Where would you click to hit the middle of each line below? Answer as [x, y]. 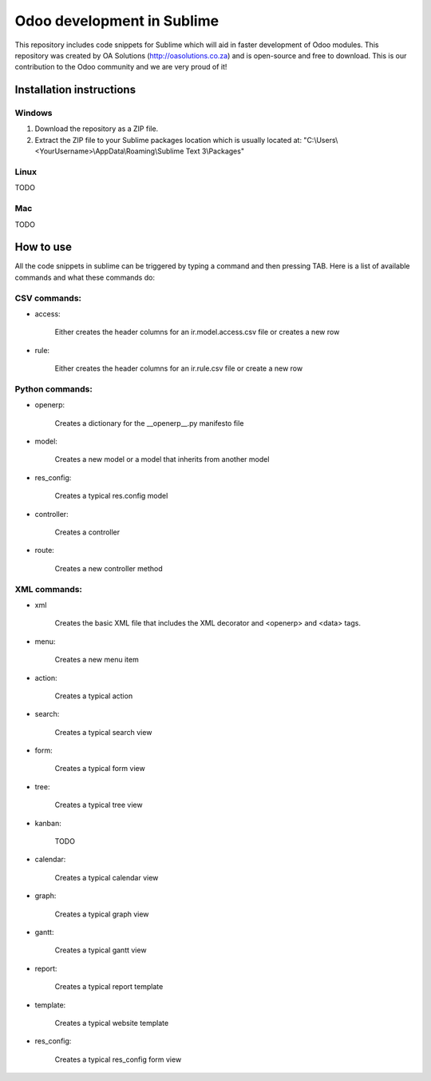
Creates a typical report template [109, 987]
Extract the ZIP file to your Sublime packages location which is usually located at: [168, 140]
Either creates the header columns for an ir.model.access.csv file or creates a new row [197, 332]
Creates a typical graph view [102, 914]
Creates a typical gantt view [101, 950]
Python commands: [54, 389]
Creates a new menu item [97, 660]
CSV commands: [48, 298]
